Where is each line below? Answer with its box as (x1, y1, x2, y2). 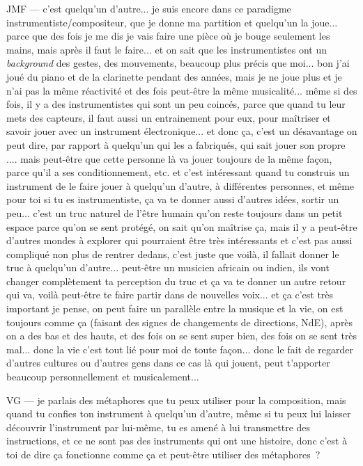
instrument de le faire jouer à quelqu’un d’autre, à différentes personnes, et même (6, 178, 355, 193)
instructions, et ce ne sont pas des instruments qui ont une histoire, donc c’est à (6, 433, 348, 448)
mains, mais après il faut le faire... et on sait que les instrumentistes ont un (6, 42, 327, 56)
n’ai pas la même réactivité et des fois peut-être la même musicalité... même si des (6, 83, 357, 97)
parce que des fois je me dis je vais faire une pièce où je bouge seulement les (6, 29, 330, 43)
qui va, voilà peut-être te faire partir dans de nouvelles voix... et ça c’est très (6, 287, 334, 302)
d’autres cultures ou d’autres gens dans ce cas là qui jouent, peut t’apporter (6, 355, 330, 370)
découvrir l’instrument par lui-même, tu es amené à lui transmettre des (6, 419, 311, 434)
